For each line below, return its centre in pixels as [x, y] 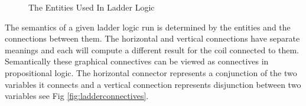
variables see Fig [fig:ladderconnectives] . [77, 96]
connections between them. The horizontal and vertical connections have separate [152, 38]
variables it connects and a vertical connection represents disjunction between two [153, 84]
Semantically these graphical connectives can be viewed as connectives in [137, 61]
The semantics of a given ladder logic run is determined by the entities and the [148, 27]
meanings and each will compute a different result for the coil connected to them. [152, 49]
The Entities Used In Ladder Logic [92, 7]
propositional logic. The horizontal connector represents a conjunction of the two [151, 72]
